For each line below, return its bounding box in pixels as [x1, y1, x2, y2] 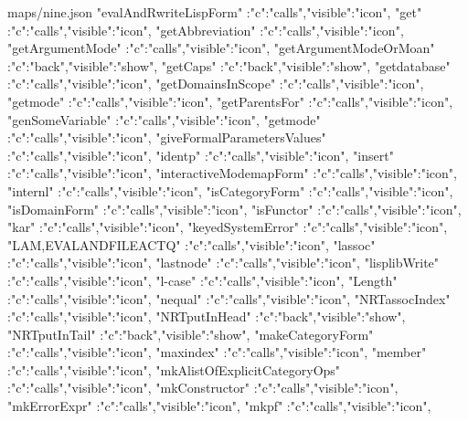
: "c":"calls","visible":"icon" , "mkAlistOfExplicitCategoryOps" [7, 360, 341, 379]
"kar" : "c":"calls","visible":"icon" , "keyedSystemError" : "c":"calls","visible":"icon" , [7, 217, 448, 237]
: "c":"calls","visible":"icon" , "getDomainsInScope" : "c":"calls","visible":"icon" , [7, 74, 424, 93]
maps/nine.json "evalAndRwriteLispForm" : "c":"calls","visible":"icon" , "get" [7, 3, 422, 21]
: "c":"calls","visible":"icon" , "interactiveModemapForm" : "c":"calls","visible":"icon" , [7, 163, 457, 183]
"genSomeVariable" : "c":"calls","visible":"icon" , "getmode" [7, 110, 321, 129]
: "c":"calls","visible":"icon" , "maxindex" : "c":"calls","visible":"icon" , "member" [7, 342, 427, 362]
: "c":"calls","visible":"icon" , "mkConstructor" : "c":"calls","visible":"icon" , [7, 378, 399, 397]
